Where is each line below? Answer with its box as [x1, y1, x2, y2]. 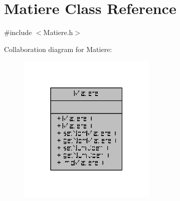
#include [4, 27, 32, 37]
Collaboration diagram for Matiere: [4, 43, 112, 54]
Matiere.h [43, 27, 73, 37]
